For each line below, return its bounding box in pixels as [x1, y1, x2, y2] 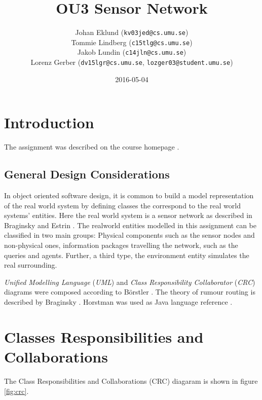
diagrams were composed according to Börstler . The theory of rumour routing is [4, 286, 255, 297]
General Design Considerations [4, 166, 170, 182]
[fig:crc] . [4, 385, 29, 396]
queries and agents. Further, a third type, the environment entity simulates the [4, 249, 249, 260]
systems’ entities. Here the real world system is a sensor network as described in [4, 210, 252, 221]
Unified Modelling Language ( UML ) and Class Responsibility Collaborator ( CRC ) [4, 276, 255, 287]
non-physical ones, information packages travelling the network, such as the [4, 240, 238, 250]
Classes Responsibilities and [4, 326, 204, 347]
